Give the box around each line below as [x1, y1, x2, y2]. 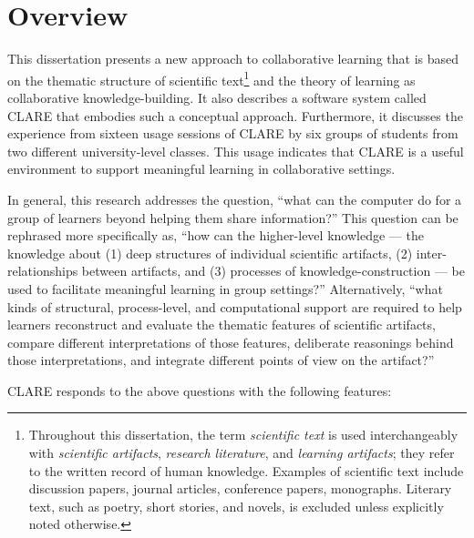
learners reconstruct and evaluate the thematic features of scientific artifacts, [7, 315, 436, 334]
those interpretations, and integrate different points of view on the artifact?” [7, 350, 435, 370]
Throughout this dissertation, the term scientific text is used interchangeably [28, 425, 459, 444]
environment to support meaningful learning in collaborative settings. [7, 159, 396, 178]
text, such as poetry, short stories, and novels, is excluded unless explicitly [28, 496, 444, 515]
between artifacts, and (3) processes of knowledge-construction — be [81, 261, 465, 280]
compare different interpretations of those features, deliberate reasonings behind [7, 332, 454, 351]
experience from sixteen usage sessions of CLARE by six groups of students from [7, 124, 459, 143]
